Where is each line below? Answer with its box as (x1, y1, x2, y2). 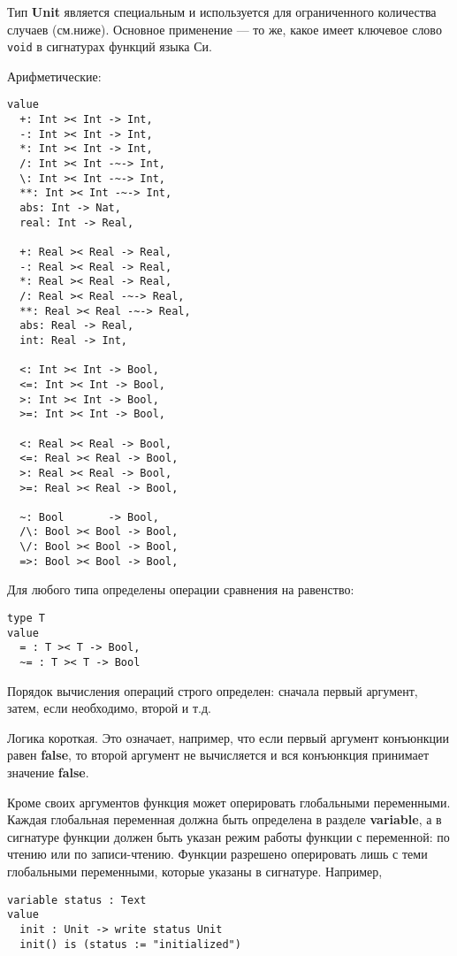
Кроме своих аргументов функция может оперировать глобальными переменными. (7, 792, 451, 811)
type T (7, 612, 45, 625)
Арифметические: (7, 66, 102, 85)
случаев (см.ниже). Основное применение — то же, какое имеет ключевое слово (7, 19, 442, 38)
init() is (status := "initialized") (19, 937, 241, 951)
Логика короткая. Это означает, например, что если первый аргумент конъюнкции (7, 728, 450, 746)
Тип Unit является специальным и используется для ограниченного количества (7, 3, 437, 20)
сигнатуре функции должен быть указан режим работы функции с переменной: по (7, 827, 450, 845)
